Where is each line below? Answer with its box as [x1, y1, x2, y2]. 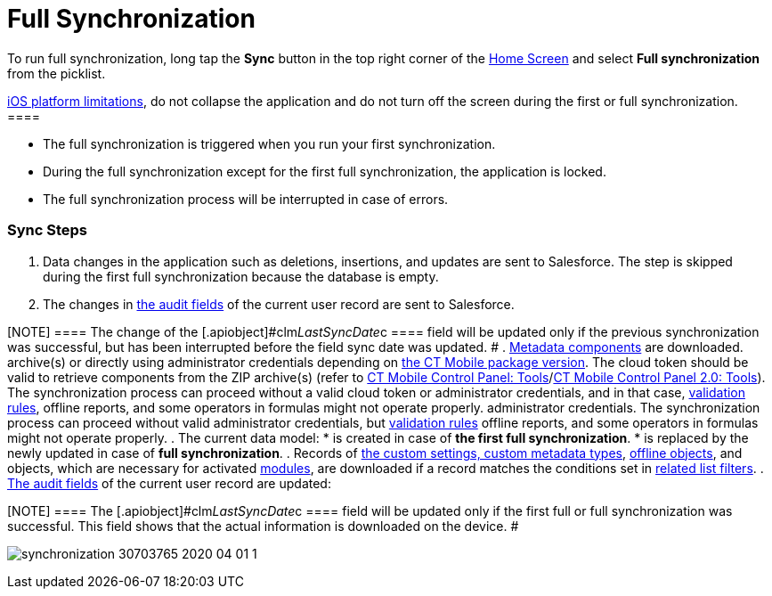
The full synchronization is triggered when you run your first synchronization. [43, 135, 496, 151]
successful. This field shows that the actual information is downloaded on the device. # [7, 518, 519, 534]
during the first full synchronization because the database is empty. [43, 268, 439, 284]
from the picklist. [7, 65, 106, 81]
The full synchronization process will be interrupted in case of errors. [43, 191, 449, 207]
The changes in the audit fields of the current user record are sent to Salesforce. [43, 296, 515, 312]
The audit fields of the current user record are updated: [7, 475, 331, 491]
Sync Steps [7, 221, 88, 240]
